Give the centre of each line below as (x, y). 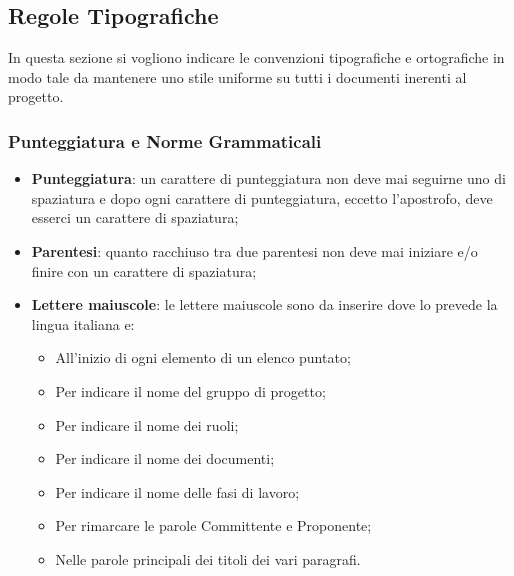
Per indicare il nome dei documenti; (165, 458)
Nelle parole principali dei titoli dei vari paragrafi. (208, 558)
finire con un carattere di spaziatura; (144, 270)
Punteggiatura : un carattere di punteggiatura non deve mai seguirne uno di (268, 178)
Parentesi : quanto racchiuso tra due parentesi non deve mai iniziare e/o (254, 250)
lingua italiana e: (83, 323)
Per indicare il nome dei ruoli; (147, 424)
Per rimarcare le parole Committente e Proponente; (213, 525)
